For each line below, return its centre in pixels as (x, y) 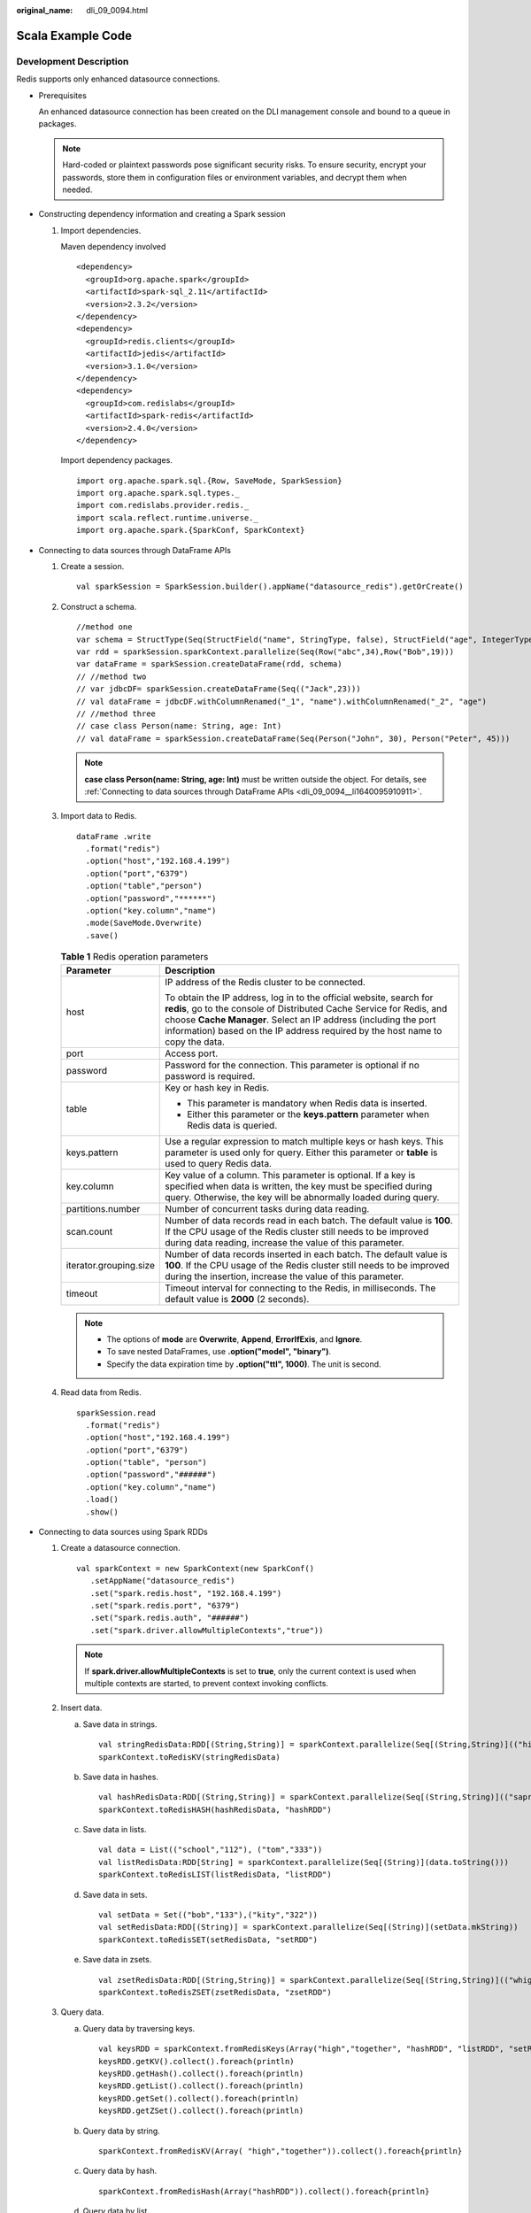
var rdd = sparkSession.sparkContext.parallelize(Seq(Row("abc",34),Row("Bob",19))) (265, 652)
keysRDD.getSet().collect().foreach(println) (199, 2098)
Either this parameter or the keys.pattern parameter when (308, 1114)
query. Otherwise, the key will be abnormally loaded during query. (302, 1197)
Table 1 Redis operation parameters (135, 957)
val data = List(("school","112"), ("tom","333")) (211, 1850)
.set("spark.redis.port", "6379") (165, 1605)
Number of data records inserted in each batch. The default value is (306, 1254)
